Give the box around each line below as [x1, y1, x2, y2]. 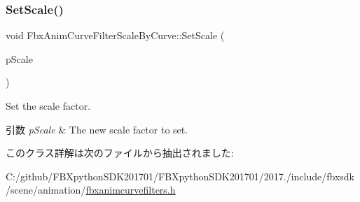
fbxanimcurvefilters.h [85, 182, 176, 197]
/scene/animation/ [6, 182, 86, 197]
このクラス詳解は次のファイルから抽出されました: [6, 145, 234, 160]
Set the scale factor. [6, 99, 91, 113]
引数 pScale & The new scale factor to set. [6, 122, 188, 136]
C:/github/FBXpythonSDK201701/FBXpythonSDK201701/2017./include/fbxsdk [6, 168, 354, 183]
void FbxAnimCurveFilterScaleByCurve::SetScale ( [6, 28, 225, 43]
